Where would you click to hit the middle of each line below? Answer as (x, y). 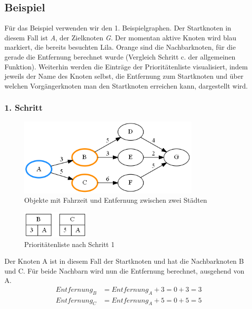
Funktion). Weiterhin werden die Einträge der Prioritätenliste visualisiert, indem (126, 66)
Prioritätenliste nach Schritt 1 (70, 244)
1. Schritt (24, 108)
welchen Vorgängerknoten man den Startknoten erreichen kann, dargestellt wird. (126, 85)
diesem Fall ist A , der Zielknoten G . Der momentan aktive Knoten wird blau (120, 37)
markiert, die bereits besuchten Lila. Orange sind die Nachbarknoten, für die (120, 47)
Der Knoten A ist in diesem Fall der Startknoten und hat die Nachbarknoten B (124, 261)
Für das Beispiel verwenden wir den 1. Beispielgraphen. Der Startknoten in (118, 28)
